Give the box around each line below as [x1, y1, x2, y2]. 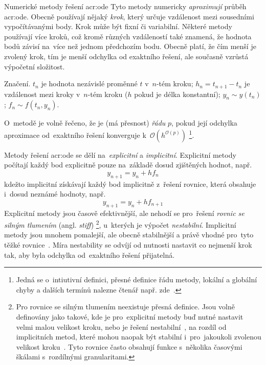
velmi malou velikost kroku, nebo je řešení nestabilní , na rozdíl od [16, 321, 227, 332]
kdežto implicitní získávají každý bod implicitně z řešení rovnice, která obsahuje [4, 178, 256, 189]
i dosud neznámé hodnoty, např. [4, 188, 106, 199]
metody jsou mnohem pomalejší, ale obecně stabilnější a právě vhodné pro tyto [4, 229, 254, 240]
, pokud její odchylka [171, 117, 237, 128]
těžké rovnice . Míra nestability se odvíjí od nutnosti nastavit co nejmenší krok [4, 239, 252, 250]
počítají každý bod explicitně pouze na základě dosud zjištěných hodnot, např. [4, 159, 252, 170]
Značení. [4, 78, 31, 89]
